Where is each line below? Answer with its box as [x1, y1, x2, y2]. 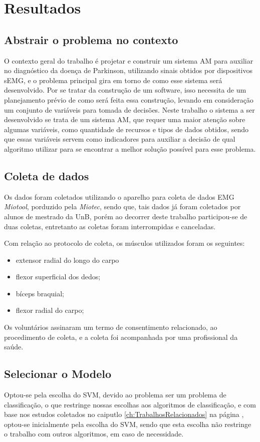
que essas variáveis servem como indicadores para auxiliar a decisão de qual [4, 134, 235, 144]
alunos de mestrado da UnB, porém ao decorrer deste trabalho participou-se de [4, 211, 247, 221]
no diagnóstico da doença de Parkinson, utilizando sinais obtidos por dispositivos [4, 65, 253, 76]
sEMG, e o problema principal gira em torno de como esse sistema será [4, 75, 222, 85]
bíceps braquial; [16, 288, 64, 298]
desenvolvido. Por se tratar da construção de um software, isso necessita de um [4, 85, 246, 95]
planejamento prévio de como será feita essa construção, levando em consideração [4, 94, 253, 105]
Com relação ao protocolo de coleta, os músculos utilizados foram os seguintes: [4, 238, 245, 248]
